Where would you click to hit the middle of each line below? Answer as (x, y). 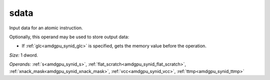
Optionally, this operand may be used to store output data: (69, 37)
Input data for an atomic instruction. (46, 28)
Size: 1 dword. (24, 55)
